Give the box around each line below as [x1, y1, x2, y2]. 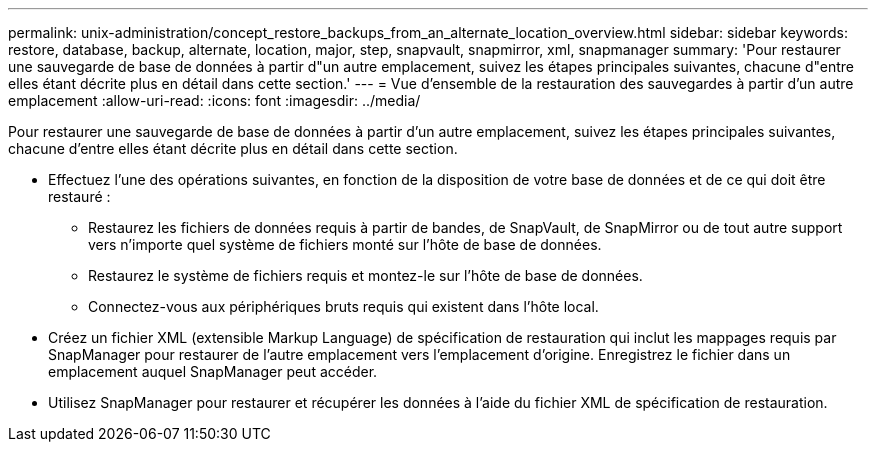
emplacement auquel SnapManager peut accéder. [48, 363, 378, 380]
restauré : [48, 188, 111, 205]
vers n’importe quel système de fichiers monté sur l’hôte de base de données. [88, 236, 602, 253]
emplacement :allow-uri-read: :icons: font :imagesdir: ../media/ [8, 92, 421, 109]
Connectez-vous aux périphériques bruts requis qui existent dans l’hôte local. [88, 298, 599, 315]
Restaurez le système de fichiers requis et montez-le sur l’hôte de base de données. [88, 267, 643, 284]
